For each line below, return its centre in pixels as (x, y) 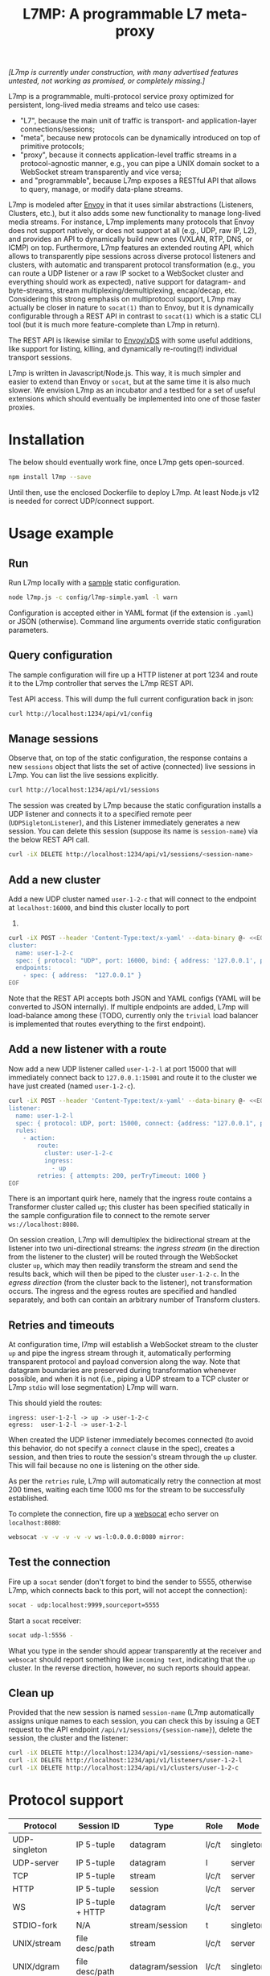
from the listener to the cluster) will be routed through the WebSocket (123, 1257)
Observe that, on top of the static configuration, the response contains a (128, 758)
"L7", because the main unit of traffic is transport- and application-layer (138, 121)
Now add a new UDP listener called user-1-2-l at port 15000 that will (123, 1068)
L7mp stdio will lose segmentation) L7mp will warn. (94, 1387)
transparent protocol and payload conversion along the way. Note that (125, 1362)
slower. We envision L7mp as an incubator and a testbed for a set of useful (132, 390)
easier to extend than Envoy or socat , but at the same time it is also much (129, 382)
